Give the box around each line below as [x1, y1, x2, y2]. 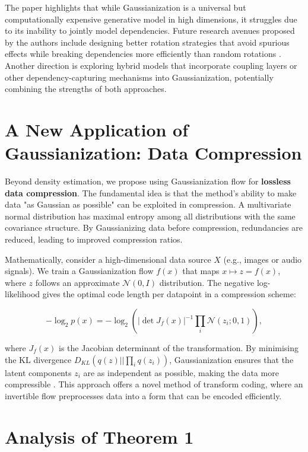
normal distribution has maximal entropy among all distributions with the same [5, 209, 296, 222]
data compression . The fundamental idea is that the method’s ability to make [5, 186, 297, 199]
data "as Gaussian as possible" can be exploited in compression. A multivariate [5, 198, 291, 211]
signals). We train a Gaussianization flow [5, 265, 154, 277]
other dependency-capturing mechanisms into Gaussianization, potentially [5, 71, 274, 83]
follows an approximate [35, 276, 120, 288]
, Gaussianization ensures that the [169, 353, 294, 365]
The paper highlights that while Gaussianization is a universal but [5, 1, 246, 13]
